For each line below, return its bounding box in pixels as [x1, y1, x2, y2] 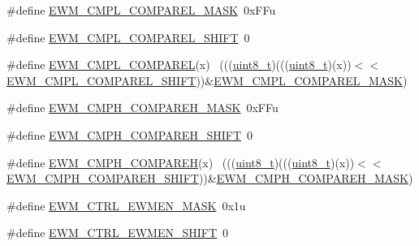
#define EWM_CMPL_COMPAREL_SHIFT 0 [6, 28, 250, 45]
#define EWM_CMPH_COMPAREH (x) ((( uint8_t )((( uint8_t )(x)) [6, 153, 355, 170]
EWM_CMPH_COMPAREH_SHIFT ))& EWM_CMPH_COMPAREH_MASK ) [6, 170, 413, 187]
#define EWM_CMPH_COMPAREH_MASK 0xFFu [6, 99, 279, 116]
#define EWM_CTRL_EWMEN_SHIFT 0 [6, 224, 229, 241]
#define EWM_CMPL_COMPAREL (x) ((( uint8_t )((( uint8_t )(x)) [6, 56, 352, 73]
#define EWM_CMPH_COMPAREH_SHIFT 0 [6, 126, 253, 143]
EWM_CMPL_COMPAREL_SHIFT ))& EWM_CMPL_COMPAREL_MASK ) [6, 71, 408, 88]
